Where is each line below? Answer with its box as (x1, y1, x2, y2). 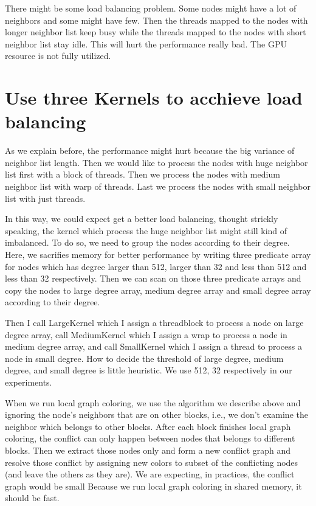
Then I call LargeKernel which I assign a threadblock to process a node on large (5, 316, 304, 328)
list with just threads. (5, 192, 86, 204)
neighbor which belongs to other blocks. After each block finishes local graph (5, 420, 291, 432)
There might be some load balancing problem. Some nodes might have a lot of (5, 2, 297, 14)
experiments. (5, 375, 52, 388)
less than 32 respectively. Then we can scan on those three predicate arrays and (5, 272, 301, 285)
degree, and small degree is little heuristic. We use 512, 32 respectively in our (5, 364, 292, 376)
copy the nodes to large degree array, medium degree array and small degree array (5, 283, 311, 296)
